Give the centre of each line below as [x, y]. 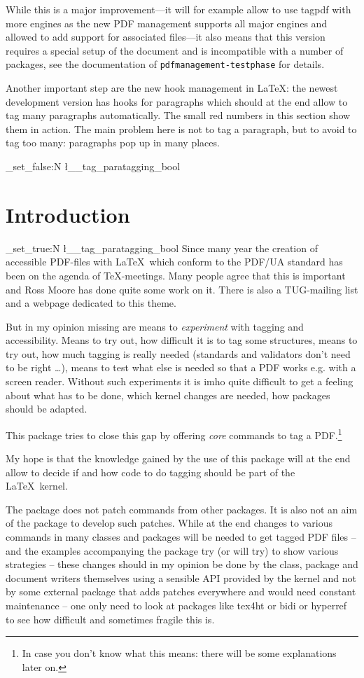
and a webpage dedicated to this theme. [91, 303]
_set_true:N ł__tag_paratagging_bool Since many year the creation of [162, 248]
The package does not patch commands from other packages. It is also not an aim [182, 509]
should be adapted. [47, 409]
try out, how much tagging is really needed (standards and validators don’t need [178, 353]
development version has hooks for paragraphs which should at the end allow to [177, 101]
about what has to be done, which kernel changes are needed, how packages [168, 395]
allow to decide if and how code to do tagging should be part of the [150, 472]
